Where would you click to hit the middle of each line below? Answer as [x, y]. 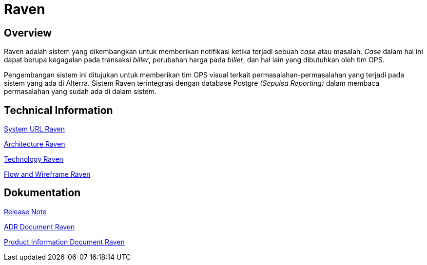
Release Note [25, 211]
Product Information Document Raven [64, 242]
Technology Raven [34, 159]
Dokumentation [42, 193]
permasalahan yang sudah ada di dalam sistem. [80, 92]
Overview [28, 33]
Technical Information [58, 110]
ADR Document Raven [39, 227]
